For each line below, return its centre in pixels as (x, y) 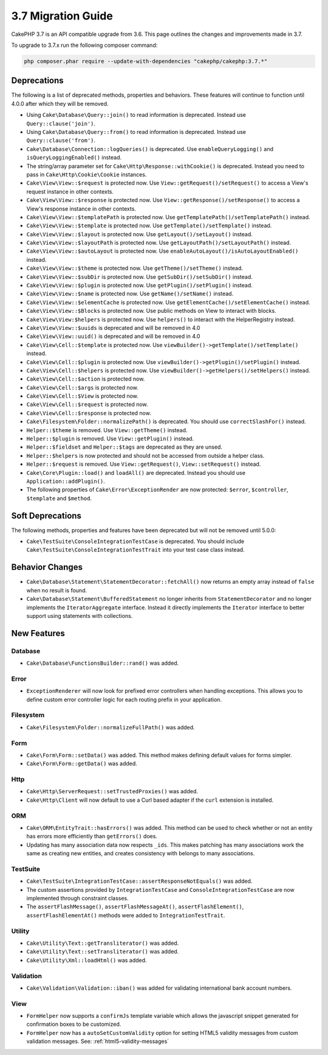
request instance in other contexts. (70, 191)
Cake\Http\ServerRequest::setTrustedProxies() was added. (112, 791)
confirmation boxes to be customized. (74, 1024)
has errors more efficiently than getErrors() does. (92, 836)
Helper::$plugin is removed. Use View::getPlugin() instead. (110, 439)
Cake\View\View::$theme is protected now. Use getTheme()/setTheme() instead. (135, 268)
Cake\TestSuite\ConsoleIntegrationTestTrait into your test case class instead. (136, 550)
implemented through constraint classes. (77, 899)
